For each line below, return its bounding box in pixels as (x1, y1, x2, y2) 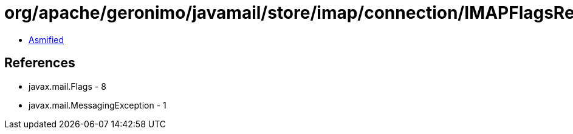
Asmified (29, 34, 64, 45)
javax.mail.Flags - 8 (29, 81, 106, 92)
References (4, 55, 75, 71)
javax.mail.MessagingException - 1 (29, 99, 166, 110)
